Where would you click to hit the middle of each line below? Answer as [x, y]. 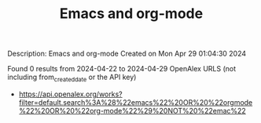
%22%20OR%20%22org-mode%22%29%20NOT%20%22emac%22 [132, 110]
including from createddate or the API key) [72, 78]
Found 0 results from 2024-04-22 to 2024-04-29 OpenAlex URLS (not [122, 69]
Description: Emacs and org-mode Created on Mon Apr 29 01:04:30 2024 [127, 54]
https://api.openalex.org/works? [70, 94]
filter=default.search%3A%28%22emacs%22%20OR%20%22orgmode [136, 102]
